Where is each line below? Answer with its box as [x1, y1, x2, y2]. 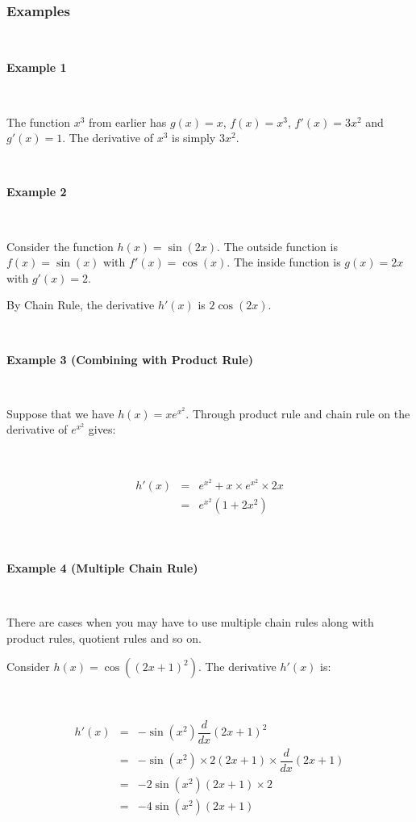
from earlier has [88, 113, 167, 130]
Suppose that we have [6, 405, 114, 421]
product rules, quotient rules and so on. [6, 629, 202, 646]
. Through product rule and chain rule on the [185, 405, 410, 421]
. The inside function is [227, 254, 341, 271]
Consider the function [6, 237, 114, 254]
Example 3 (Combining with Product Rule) [6, 350, 254, 367]
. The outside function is [217, 237, 338, 254]
